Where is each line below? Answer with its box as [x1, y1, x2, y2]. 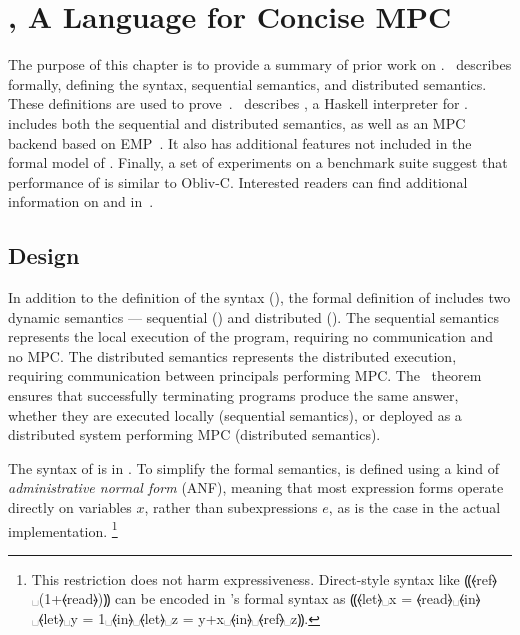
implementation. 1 [8, 517, 118, 541]
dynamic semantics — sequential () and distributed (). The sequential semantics [8, 306, 499, 327]
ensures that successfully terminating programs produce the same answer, [8, 385, 459, 406]
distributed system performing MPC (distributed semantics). [8, 424, 381, 445]
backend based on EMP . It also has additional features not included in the [8, 132, 472, 153]
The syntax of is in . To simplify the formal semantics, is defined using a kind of [8, 457, 499, 478]
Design [8, 240, 80, 271]
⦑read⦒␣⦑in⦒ [416, 588, 481, 609]
